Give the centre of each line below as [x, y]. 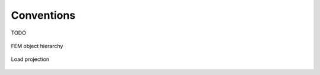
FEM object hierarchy [37, 46]
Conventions [43, 15]
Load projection [30, 59]
